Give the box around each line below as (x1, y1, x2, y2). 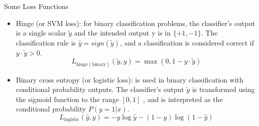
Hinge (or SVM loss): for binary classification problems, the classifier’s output (16, 17, 255, 28)
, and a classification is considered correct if (120, 37, 254, 47)
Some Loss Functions (4, 1, 69, 11)
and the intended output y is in (74, 27, 171, 38)
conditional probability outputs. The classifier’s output (16, 84, 184, 94)
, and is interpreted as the (143, 93, 223, 104)
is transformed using (192, 84, 255, 94)
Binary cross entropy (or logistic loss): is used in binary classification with (16, 74, 243, 84)
